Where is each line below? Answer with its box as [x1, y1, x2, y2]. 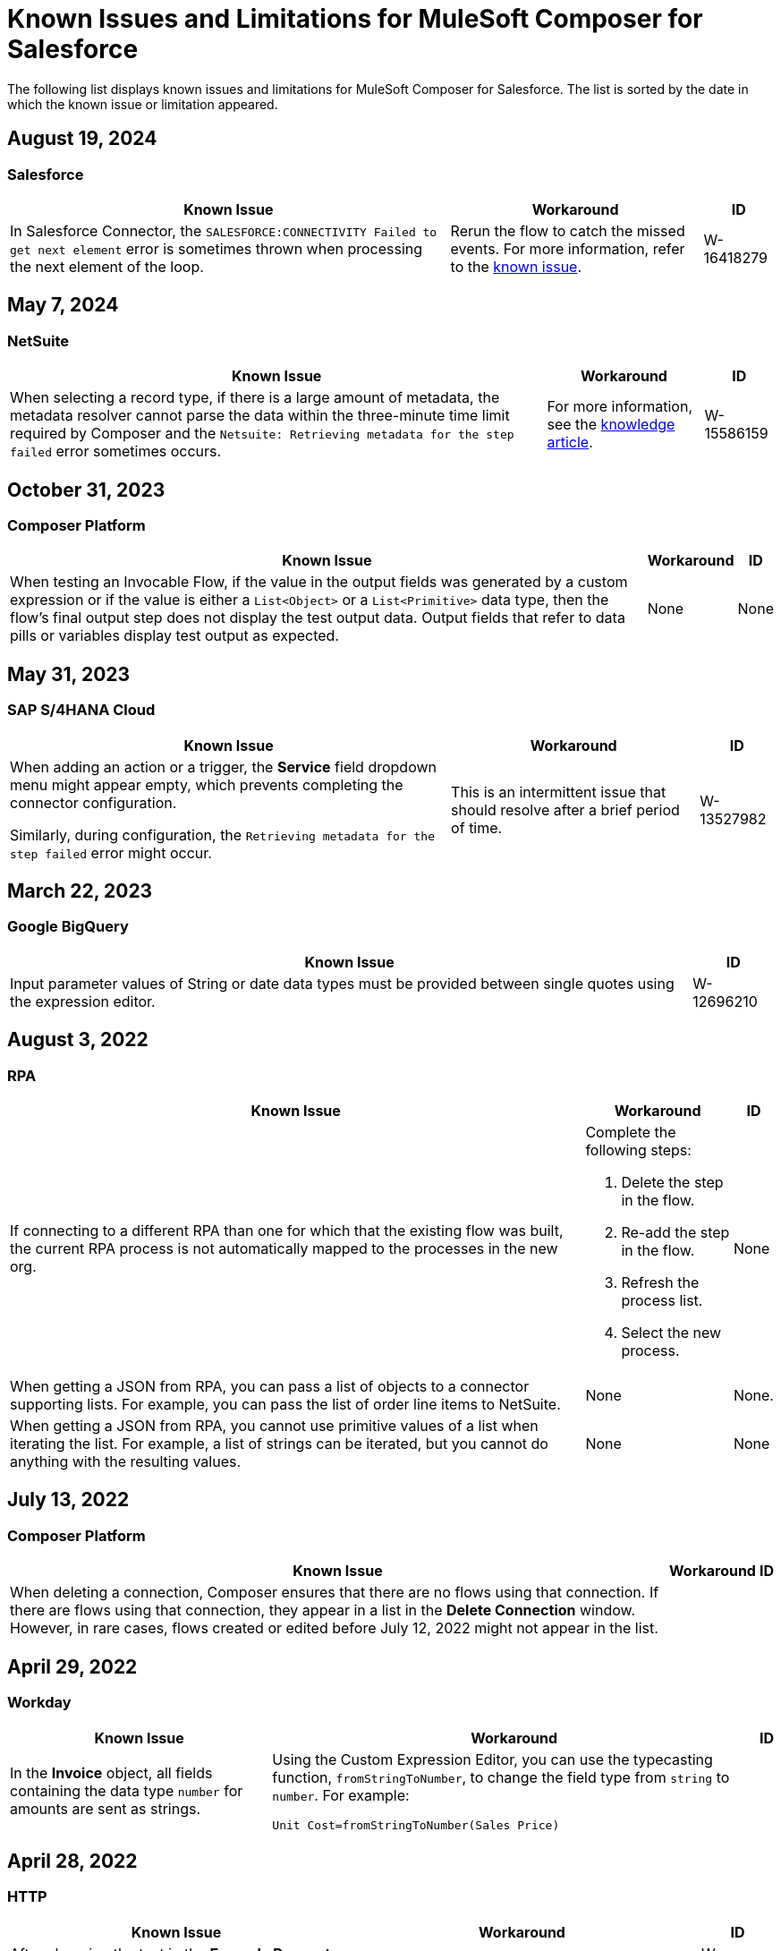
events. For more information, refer [450, 239, 685, 258]
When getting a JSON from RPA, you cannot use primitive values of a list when [10, 1417, 539, 1436]
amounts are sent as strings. [10, 1800, 201, 1818]
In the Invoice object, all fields [10, 1764, 213, 1782]
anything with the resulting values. [10, 1453, 242, 1471]
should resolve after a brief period [451, 800, 680, 819]
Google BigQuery [7, 917, 129, 936]
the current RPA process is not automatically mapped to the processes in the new [10, 1240, 558, 1258]
